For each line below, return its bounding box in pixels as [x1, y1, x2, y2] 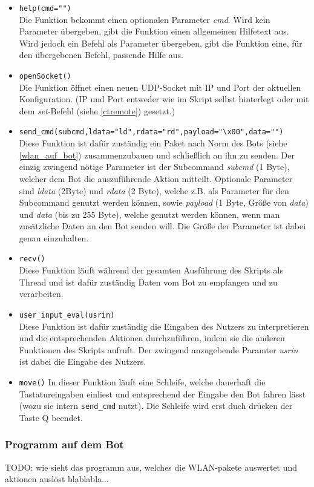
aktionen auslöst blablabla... [5, 472, 109, 485]
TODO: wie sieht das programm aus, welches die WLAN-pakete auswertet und [5, 460, 298, 473]
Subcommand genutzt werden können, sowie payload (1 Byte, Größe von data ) [19, 196, 309, 209]
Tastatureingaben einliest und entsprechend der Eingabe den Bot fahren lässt [19, 387, 306, 400]
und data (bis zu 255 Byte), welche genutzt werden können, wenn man [19, 208, 280, 220]
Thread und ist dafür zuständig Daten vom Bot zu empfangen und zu [19, 275, 278, 288]
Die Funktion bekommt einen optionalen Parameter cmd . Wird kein [19, 13, 270, 25]
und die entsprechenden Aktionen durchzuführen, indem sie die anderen [19, 332, 285, 344]
